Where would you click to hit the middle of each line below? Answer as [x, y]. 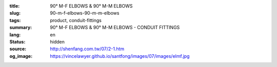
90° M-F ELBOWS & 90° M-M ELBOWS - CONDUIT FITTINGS [115, 28]
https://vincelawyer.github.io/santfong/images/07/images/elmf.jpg [120, 56]
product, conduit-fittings [76, 20]
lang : [15, 35]
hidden [57, 41]
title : [15, 6]
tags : [15, 20]
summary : [21, 28]
